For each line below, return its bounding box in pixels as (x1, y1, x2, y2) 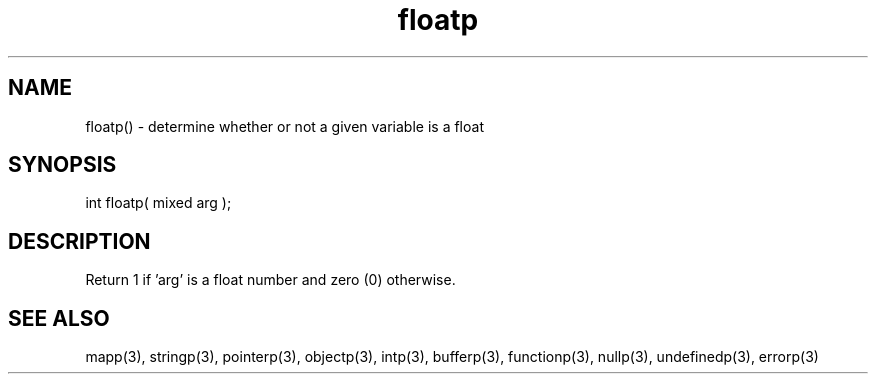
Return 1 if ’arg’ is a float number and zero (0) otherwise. (85, 271, 456, 289)
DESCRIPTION (8, 228, 151, 254)
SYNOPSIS (8, 152, 117, 178)
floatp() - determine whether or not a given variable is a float (85, 117, 484, 135)
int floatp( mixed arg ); (85, 194, 232, 212)
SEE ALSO (8, 305, 110, 331)
